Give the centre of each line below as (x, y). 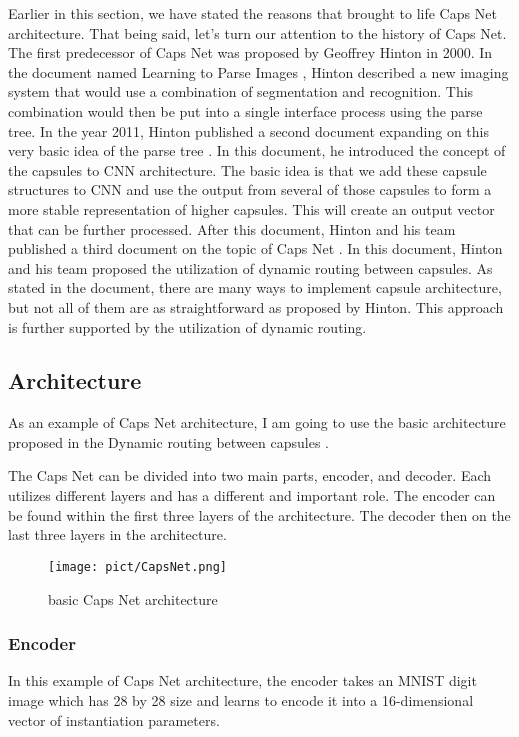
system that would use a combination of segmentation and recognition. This (241, 91)
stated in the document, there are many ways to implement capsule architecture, (255, 287)
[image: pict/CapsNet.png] (137, 566)
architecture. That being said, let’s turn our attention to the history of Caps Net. (257, 32)
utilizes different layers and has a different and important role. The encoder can (252, 495)
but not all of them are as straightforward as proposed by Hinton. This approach (256, 306)
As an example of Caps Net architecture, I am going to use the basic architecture (257, 422)
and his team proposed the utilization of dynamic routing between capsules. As (250, 267)
